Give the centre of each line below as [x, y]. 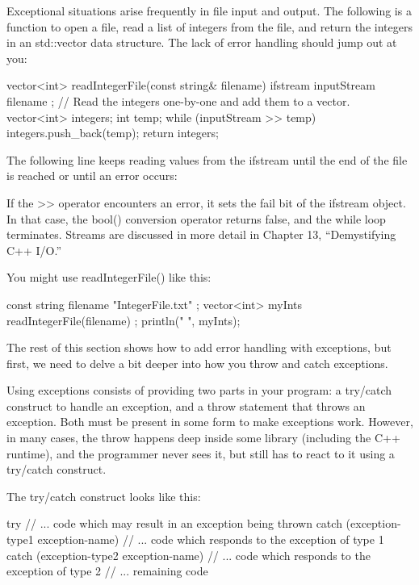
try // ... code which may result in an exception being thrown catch [174, 523]
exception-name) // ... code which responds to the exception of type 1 [211, 539]
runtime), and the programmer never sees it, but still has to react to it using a [201, 453]
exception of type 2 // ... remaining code [107, 571]
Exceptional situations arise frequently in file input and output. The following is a [209, 10]
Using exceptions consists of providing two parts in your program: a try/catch [199, 390]
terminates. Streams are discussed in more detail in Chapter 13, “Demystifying [201, 234]
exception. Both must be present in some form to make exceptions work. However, [210, 422]
